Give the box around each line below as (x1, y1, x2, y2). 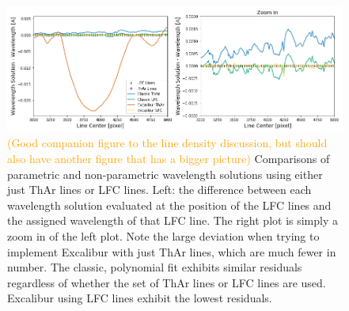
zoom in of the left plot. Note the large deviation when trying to (7, 227, 320, 244)
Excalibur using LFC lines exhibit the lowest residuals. (7, 290, 272, 306)
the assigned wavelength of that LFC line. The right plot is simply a (7, 212, 338, 229)
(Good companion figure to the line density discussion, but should (7, 135, 328, 151)
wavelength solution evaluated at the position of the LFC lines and (7, 196, 332, 213)
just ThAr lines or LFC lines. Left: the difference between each (7, 181, 312, 198)
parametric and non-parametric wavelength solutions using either (7, 165, 323, 182)
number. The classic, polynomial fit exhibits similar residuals (7, 259, 302, 275)
